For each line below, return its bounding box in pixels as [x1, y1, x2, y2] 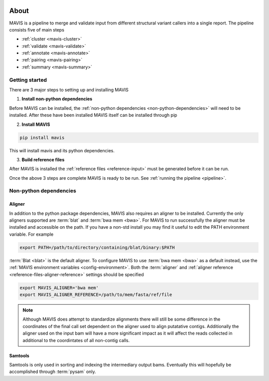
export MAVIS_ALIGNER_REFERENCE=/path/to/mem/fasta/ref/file [19, 292, 172, 297]
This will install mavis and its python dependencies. [9, 147, 115, 153]
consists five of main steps [9, 26, 65, 32]
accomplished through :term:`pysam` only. [9, 369, 97, 375]
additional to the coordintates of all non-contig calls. [22, 337, 130, 343]
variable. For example [9, 231, 54, 237]
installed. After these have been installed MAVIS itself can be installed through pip [9, 112, 177, 118]
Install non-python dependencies [21, 96, 93, 102]
